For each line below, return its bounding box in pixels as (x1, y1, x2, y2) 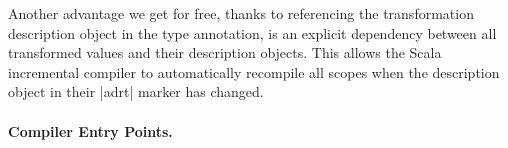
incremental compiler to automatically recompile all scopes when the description (8, 61, 500, 82)
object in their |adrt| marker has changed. (8, 81, 264, 102)
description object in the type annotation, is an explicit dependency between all (8, 22, 497, 43)
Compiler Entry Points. (8, 120, 173, 141)
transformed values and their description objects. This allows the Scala (8, 42, 442, 63)
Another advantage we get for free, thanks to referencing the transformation (8, 3, 474, 23)
